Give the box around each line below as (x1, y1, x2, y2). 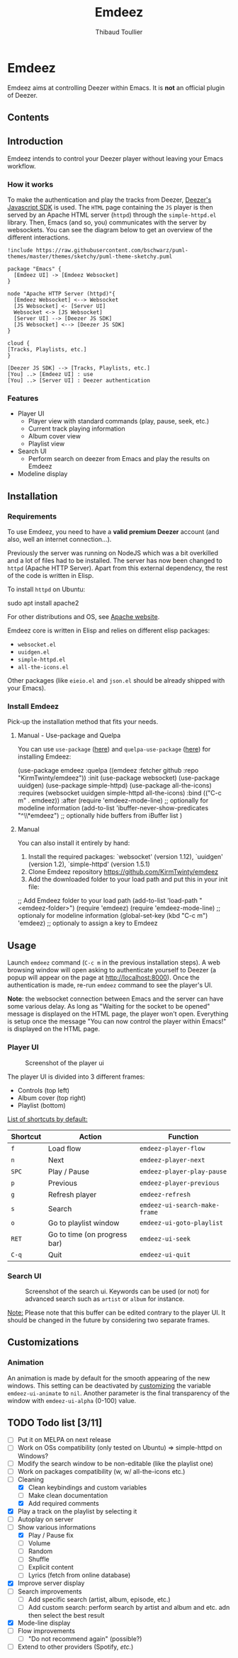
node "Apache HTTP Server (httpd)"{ (7, 290, 115, 297)
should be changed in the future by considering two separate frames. (7, 1315, 210, 1324)
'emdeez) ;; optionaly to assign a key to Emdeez (17, 919, 158, 928)
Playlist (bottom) (17, 1101, 66, 1109)
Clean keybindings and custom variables (28, 1483, 147, 1492)
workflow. (7, 161, 36, 170)
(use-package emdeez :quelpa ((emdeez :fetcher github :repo (17, 766, 199, 775)
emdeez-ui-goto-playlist (139, 1219, 224, 1227)
